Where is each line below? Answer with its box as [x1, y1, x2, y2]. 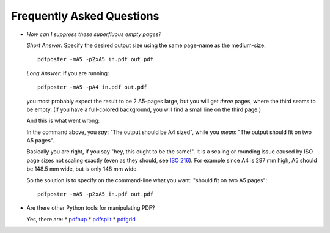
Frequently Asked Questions [11, 9, 159, 23]
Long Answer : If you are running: [26, 69, 109, 76]
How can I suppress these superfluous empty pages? [26, 31, 162, 38]
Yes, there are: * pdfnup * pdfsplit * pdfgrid [26, 215, 136, 223]
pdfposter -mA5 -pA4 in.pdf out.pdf [37, 84, 147, 91]
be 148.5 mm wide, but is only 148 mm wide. [26, 165, 139, 172]
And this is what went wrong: [26, 117, 100, 125]
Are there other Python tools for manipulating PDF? [26, 204, 155, 212]
